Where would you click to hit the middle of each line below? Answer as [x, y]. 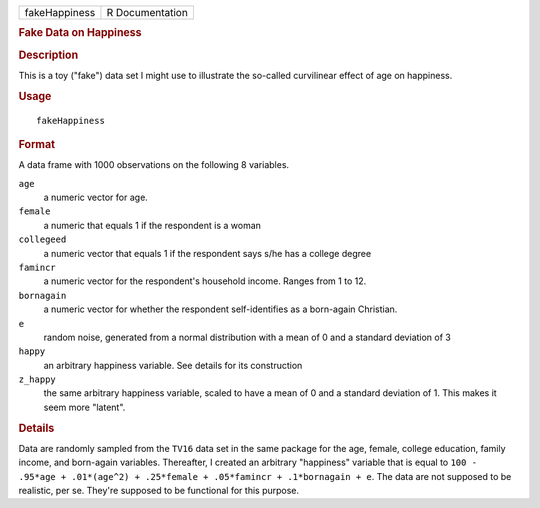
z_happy [37, 379]
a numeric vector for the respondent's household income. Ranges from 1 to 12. [205, 281]
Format [36, 144]
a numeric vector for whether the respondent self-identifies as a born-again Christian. [220, 309]
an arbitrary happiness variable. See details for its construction [173, 365]
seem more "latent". [84, 407]
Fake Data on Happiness [80, 33]
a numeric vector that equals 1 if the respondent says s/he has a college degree [207, 253]
